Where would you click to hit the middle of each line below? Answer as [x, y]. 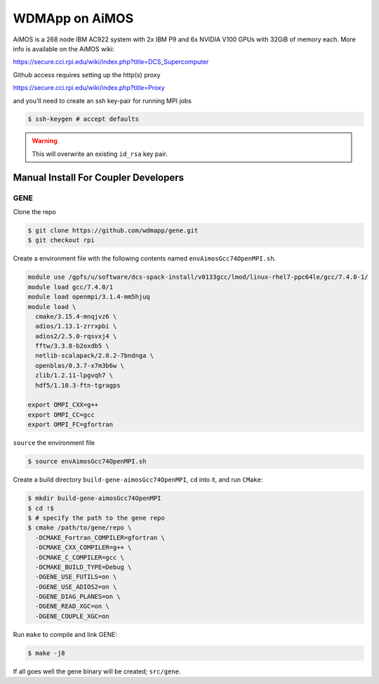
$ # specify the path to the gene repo [96, 518]
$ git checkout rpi [61, 240]
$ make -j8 [46, 653]
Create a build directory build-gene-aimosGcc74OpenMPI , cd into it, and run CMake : [138, 480]
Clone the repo [34, 212]
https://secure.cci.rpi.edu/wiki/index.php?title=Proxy [89, 88]
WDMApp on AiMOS [73, 18]
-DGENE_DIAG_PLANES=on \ [78, 597]
